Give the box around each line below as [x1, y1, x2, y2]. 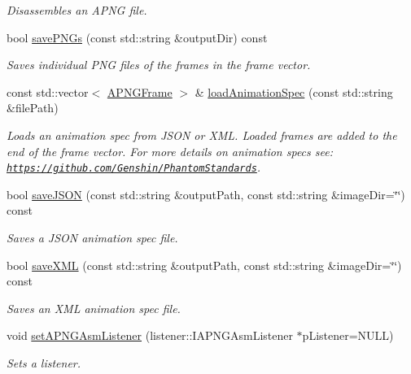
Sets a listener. [7, 354, 81, 371]
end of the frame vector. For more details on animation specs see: [7, 142, 333, 159]
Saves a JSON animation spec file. [7, 229, 178, 246]
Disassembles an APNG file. [7, 2, 147, 18]
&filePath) [7, 99, 59, 116]
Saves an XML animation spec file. [7, 299, 181, 316]
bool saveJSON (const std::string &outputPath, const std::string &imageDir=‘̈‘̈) [7, 185, 405, 202]
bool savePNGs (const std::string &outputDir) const [7, 28, 268, 46]
